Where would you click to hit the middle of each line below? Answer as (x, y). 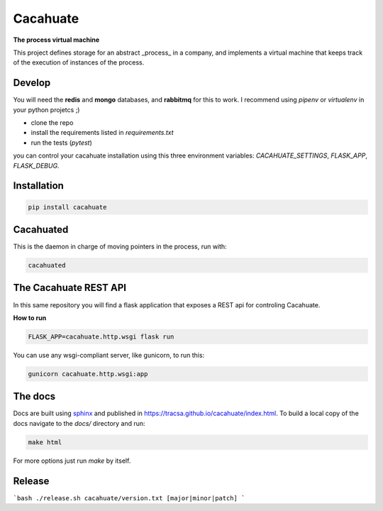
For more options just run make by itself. (72, 461)
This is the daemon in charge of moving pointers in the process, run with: (120, 247)
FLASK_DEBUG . (36, 165)
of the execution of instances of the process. (79, 62)
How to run (30, 318)
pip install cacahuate (67, 207)
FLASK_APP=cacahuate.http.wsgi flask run (101, 336)
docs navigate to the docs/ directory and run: (79, 423)
